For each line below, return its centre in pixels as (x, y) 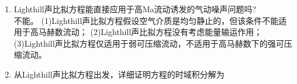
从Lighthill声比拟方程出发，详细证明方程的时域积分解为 (119, 74)
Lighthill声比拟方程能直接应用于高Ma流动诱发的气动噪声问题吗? (135, 9)
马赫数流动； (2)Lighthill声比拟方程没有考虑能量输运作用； (150, 32)
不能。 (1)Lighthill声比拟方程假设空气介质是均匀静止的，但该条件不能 (146, 20)
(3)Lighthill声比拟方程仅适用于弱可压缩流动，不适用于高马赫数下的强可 (149, 43)
